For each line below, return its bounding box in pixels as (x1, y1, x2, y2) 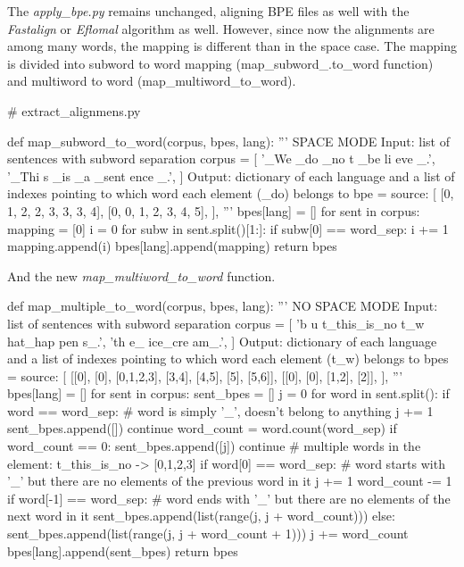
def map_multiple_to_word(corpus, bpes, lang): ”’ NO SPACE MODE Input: (7, 296, 438, 315)
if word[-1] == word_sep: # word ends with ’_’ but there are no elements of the (7, 488, 451, 507)
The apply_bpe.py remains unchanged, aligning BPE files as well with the (7, 2, 410, 20)
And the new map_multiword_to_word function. (7, 266, 276, 285)
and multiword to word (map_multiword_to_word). (7, 71, 296, 90)
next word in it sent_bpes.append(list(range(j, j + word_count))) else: (7, 506, 395, 525)
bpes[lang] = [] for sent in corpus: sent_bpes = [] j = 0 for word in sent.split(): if (7, 384, 450, 403)
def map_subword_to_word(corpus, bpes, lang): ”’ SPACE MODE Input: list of (7, 131, 450, 150)
